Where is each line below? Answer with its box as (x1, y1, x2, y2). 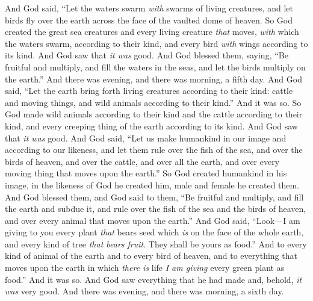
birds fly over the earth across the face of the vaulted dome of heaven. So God (5, 13, 293, 26)
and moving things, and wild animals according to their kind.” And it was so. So (5, 96, 302, 108)
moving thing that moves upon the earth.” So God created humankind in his (5, 167, 287, 179)
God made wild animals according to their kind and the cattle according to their (5, 108, 303, 120)
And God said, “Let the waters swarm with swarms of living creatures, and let (5, 2, 293, 14)
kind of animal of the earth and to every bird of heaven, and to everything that (5, 249, 297, 262)
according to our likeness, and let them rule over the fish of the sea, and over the (5, 143, 303, 156)
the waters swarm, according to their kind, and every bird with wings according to (5, 37, 308, 49)
